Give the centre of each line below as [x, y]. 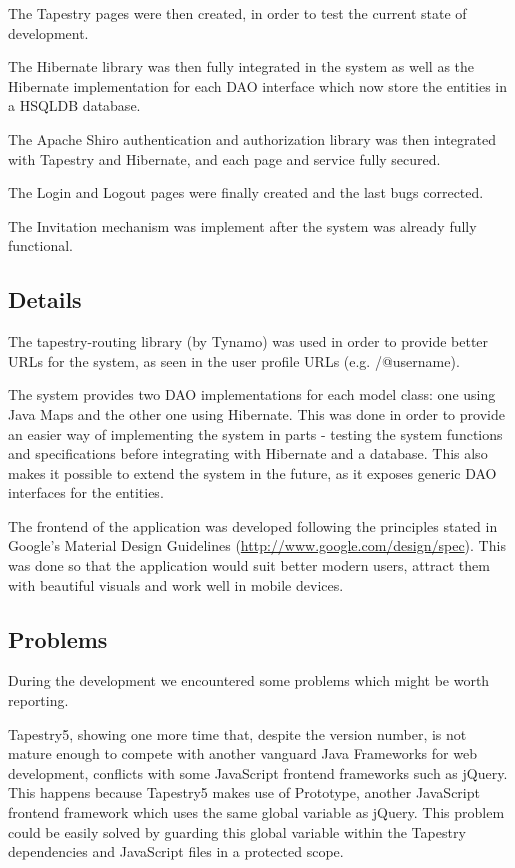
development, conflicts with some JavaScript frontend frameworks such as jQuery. [258, 772]
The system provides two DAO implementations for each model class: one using [252, 394]
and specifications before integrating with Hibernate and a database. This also [248, 453]
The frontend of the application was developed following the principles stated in [253, 525]
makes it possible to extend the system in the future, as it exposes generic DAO [252, 472]
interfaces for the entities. [86, 492]
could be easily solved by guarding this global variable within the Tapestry [237, 831]
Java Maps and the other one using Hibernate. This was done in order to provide [256, 413]
